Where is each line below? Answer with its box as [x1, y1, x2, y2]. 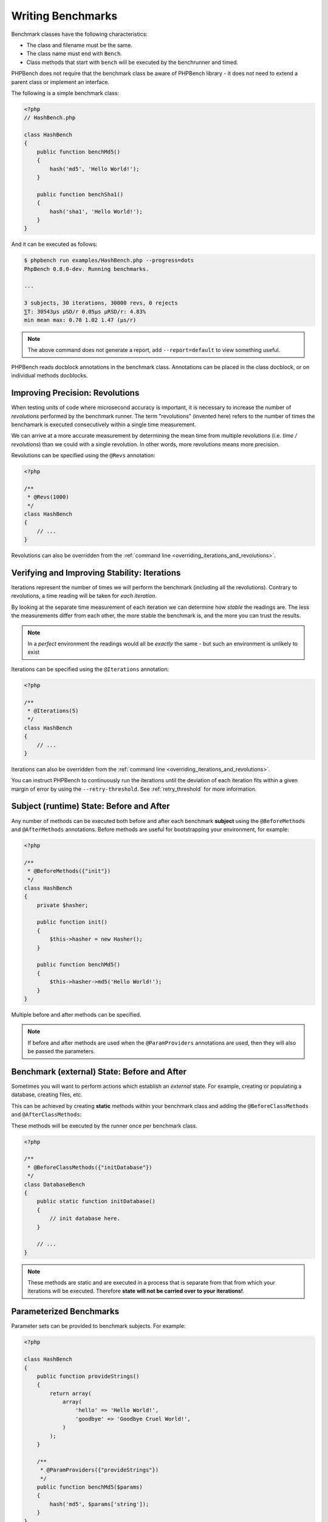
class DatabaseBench [24, 1181, 85, 1188]
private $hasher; [36, 902, 89, 908]
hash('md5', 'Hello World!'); [49, 165, 140, 172]
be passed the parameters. [27, 1048, 95, 1055]
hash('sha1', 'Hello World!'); [49, 208, 143, 215]
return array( [49, 1390, 92, 1397]
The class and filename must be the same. [26, 41, 133, 49]
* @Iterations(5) [27, 707, 79, 714]
